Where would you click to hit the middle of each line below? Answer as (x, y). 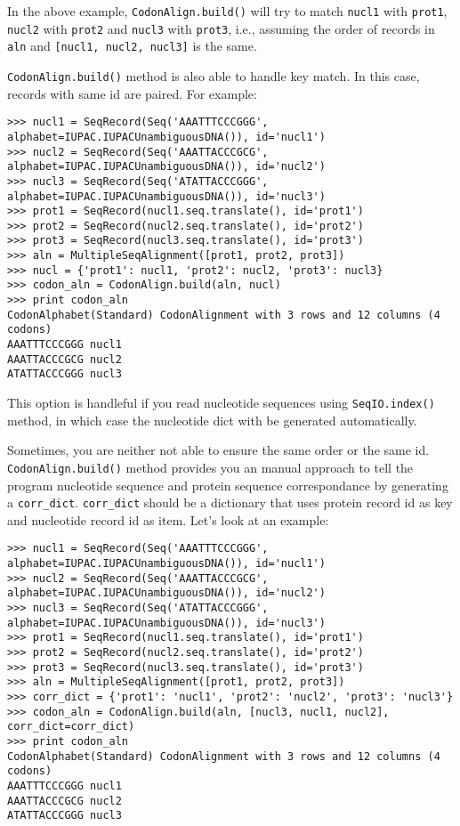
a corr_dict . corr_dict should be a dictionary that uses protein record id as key (230, 502)
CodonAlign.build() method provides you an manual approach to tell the (210, 467)
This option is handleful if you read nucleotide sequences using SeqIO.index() (221, 403)
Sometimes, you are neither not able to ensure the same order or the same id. (218, 450)
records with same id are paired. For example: (132, 93)
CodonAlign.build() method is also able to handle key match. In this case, (214, 75)
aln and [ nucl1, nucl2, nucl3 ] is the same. (132, 46)
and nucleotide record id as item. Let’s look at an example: (168, 519)
